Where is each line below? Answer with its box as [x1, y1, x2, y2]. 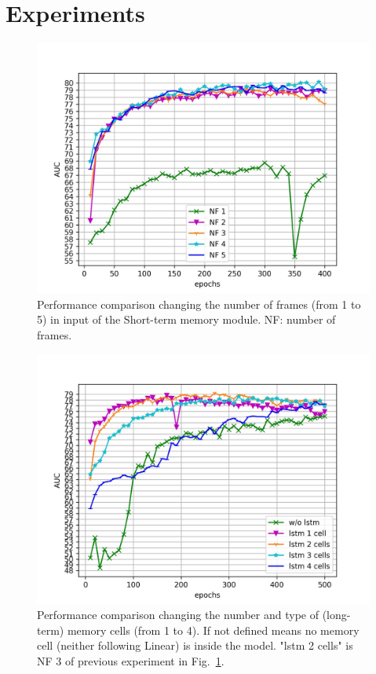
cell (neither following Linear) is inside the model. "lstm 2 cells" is [37, 637, 353, 654]
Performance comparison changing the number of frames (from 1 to [37, 295, 361, 312]
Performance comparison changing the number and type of [37, 606, 319, 623]
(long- [322, 606, 351, 623]
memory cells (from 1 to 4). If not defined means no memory [67, 621, 360, 638]
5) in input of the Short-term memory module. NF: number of [37, 311, 336, 328]
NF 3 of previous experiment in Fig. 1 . [37, 652, 225, 669]
